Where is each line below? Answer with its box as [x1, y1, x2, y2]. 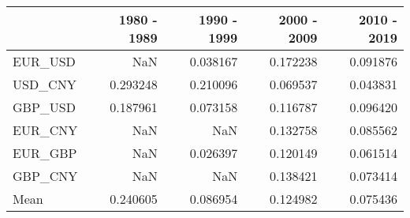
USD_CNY [13, 75, 76, 93]
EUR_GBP [13, 144, 77, 162]
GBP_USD [13, 98, 76, 116]
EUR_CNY [13, 121, 78, 139]
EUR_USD [13, 52, 76, 70]
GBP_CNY [13, 167, 78, 185]
